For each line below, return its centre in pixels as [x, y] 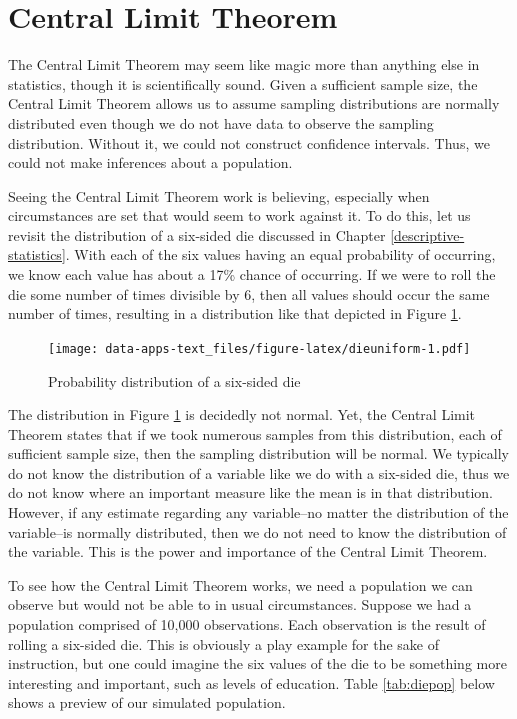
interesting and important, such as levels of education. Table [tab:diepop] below [251, 682]
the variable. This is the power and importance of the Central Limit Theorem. [248, 551]
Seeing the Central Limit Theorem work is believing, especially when [219, 195]
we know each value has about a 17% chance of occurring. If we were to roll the [252, 274]
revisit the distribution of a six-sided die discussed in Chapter [197, 234]
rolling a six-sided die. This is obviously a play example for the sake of [224, 643]
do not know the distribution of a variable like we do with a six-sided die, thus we [259, 472]
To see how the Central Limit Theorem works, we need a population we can [240, 584]
